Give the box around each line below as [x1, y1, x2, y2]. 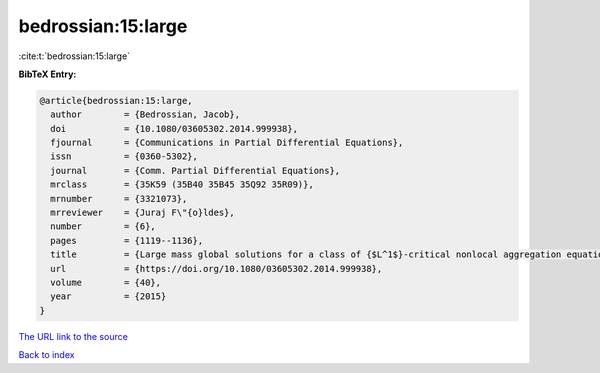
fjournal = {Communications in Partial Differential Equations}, [50, 137, 404, 149]
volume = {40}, [50, 277, 162, 288]
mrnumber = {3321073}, [50, 193, 188, 204]
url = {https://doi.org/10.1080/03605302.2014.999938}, [50, 263, 383, 274]
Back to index [18, 349, 75, 361]
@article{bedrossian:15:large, [39, 95, 194, 106]
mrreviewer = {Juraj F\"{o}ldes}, [50, 207, 235, 219]
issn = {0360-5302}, [50, 151, 199, 162]
